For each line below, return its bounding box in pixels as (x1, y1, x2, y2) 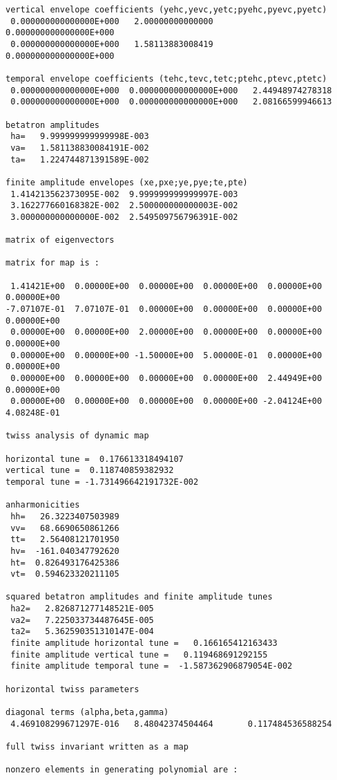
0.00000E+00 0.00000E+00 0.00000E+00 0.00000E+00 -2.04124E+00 (10, 396, 322, 407)
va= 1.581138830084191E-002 (10, 142, 149, 153)
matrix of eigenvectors (6, 235, 115, 245)
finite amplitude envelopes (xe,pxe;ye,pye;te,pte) (6, 177, 248, 187)
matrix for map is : (6, 258, 100, 268)
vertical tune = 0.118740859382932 (6, 465, 174, 476)
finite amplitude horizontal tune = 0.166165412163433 (10, 638, 278, 649)
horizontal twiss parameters (6, 684, 139, 694)
